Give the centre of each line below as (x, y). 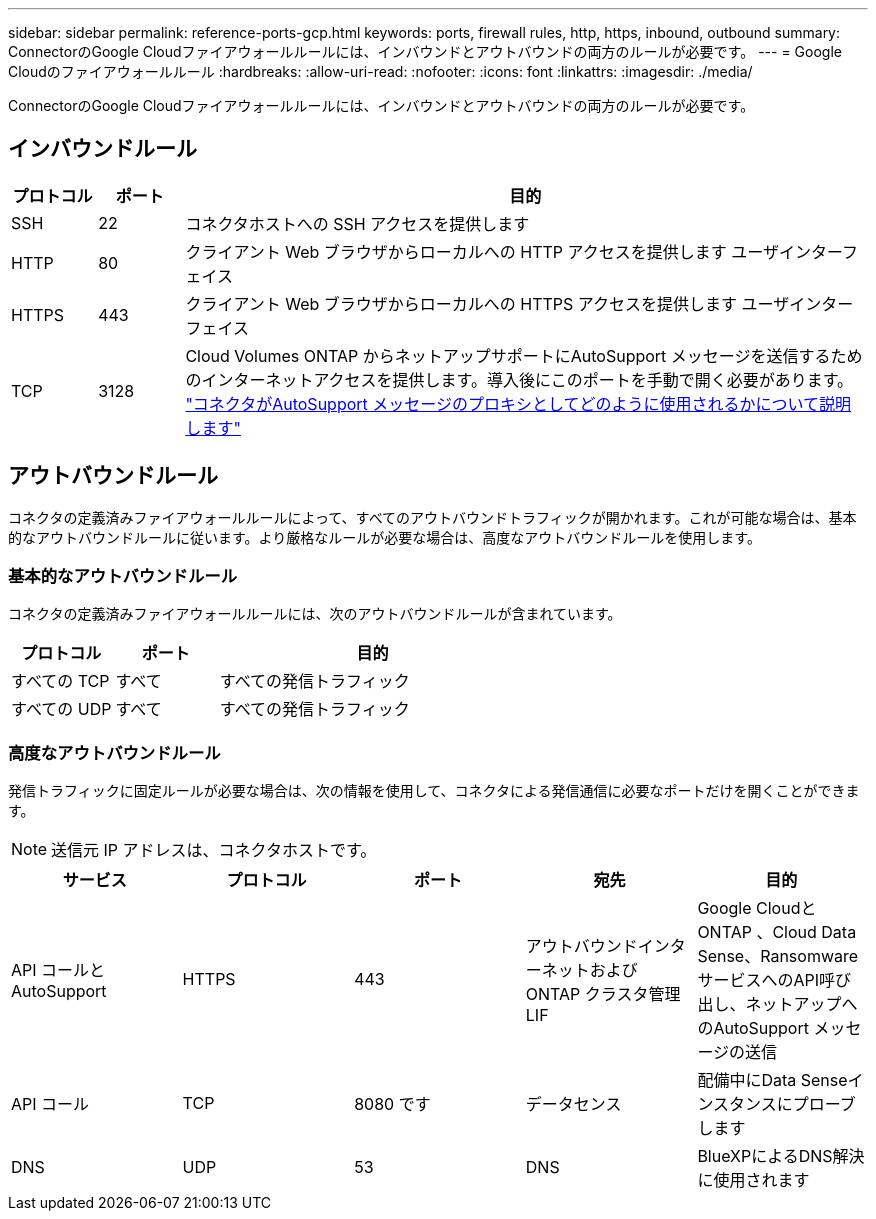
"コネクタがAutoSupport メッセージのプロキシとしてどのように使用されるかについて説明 (518, 403)
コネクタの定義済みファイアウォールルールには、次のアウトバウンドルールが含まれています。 (315, 614)
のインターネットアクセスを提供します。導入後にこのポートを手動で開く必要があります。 (519, 379)
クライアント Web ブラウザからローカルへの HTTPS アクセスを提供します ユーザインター (519, 303)
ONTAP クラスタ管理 (603, 994)
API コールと (58, 970)
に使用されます (753, 1180)
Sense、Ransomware (778, 956)
